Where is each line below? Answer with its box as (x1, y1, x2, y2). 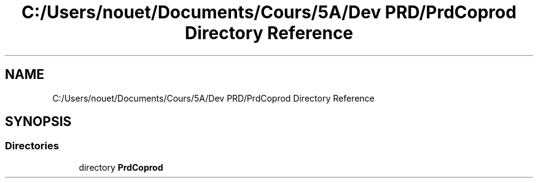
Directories (5, 140, 59, 152)
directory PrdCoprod (79, 162, 163, 173)
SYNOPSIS (5, 114, 72, 130)
